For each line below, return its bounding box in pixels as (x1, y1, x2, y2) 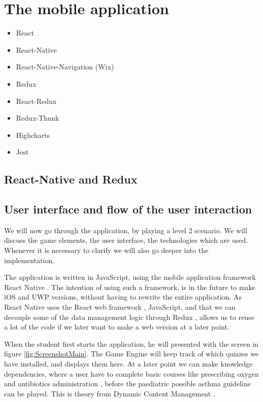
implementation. (4, 254, 55, 265)
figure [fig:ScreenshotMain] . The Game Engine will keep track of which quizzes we (4, 348, 259, 359)
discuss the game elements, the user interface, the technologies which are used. (4, 235, 248, 245)
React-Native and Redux (4, 171, 138, 187)
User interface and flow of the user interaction (4, 201, 252, 217)
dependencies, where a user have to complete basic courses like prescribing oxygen (4, 368, 259, 379)
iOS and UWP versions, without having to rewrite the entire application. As (4, 291, 242, 302)
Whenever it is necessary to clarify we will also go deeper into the (4, 245, 209, 255)
